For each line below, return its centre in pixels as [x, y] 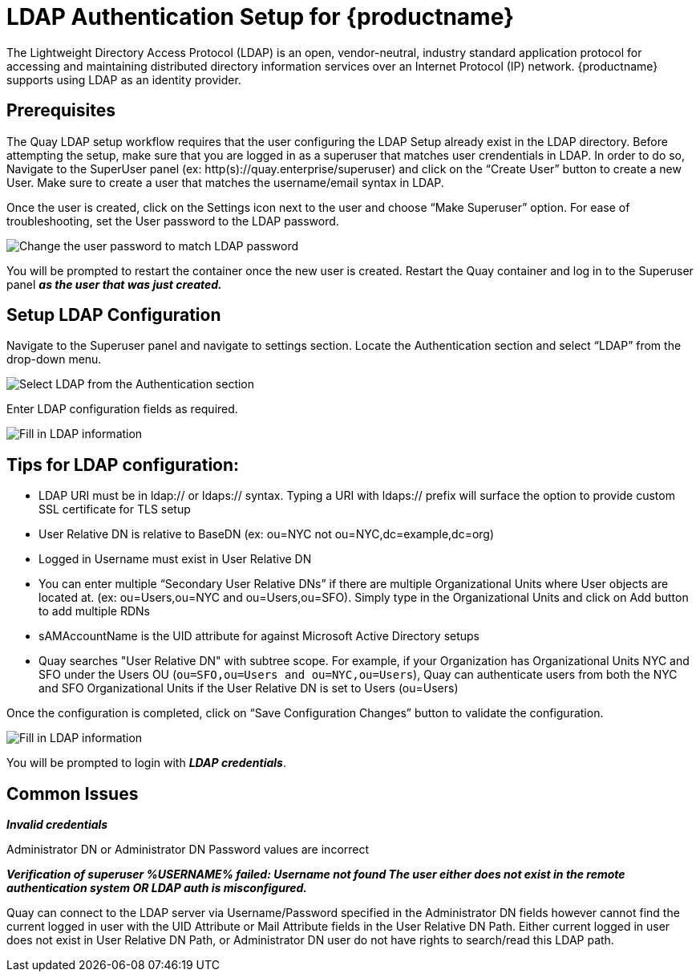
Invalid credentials [57, 825]
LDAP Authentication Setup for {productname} [261, 17]
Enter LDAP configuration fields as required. [122, 409]
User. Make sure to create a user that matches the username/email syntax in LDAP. [225, 182]
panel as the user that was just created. [114, 284]
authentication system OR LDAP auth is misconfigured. [157, 888]
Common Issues [73, 793]
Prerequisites [61, 111]
